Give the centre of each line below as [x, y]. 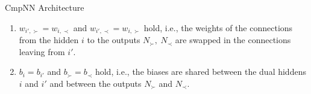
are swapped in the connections [233, 40]
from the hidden [49, 40]
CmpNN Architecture [45, 7]
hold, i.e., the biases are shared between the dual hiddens [200, 72]
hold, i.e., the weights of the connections [218, 27]
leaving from [42, 51]
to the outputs [114, 40]
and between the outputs [96, 83]
